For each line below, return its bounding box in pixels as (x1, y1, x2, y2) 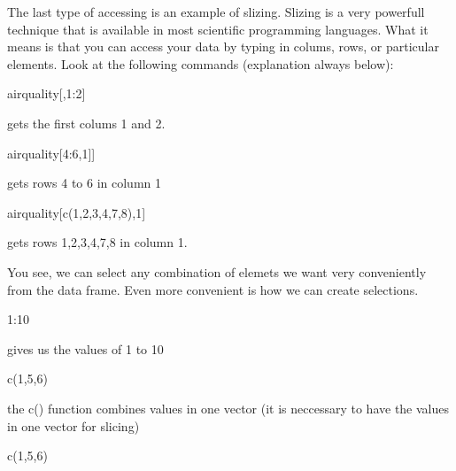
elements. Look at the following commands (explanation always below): (7, 54, 394, 73)
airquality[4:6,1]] (7, 143, 96, 162)
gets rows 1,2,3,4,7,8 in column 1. (7, 233, 188, 251)
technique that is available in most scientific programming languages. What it (7, 19, 429, 38)
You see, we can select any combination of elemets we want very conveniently (7, 262, 427, 281)
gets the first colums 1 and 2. (7, 113, 166, 132)
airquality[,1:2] (7, 84, 86, 103)
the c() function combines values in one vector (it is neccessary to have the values (7, 398, 450, 417)
